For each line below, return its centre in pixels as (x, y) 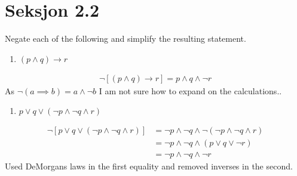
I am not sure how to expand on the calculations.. (190, 90)
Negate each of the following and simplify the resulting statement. (125, 38)
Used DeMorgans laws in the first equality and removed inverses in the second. (149, 166)
